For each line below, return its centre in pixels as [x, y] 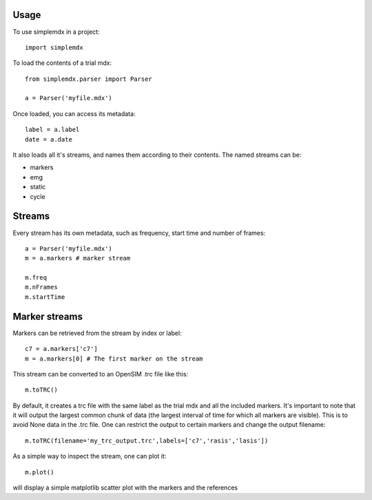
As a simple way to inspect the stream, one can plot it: [90, 456]
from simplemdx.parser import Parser [89, 79]
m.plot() [40, 472]
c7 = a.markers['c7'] [61, 349]
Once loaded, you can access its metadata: [74, 113]
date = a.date [49, 139]
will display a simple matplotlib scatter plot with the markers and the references [125, 488]
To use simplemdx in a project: [56, 32]
